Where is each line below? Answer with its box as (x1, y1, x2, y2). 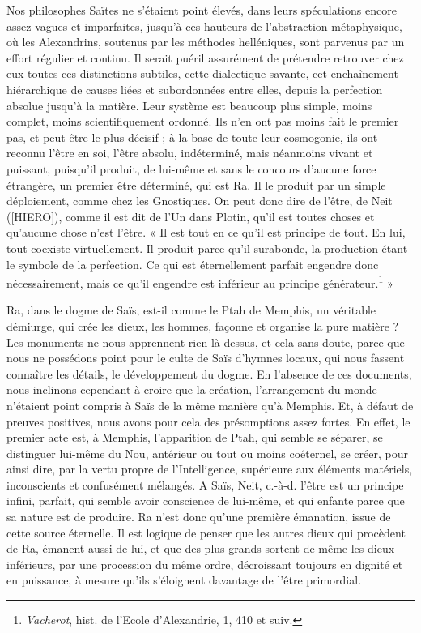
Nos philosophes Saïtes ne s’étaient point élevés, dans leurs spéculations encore (6, 2, 397, 18)
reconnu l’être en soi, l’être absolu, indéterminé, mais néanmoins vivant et (6, 144, 373, 161)
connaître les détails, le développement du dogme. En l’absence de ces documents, (6, 365, 412, 382)
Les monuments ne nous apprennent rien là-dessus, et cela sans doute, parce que (6, 333, 405, 350)
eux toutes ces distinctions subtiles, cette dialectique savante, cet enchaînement (6, 65, 398, 82)
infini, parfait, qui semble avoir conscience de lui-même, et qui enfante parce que (6, 492, 405, 509)
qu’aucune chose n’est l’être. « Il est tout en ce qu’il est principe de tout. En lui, (6, 224, 406, 241)
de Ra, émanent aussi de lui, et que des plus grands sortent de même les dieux (6, 540, 395, 557)
